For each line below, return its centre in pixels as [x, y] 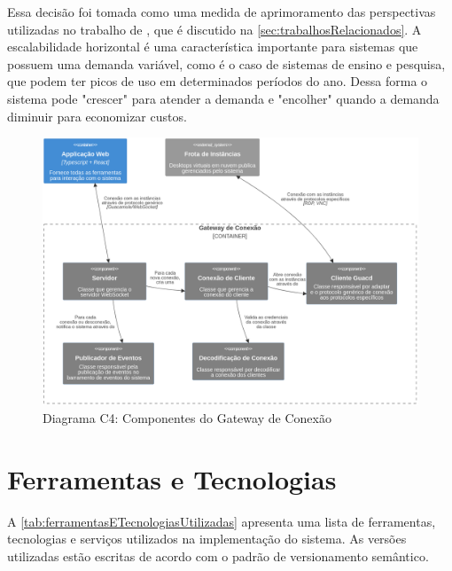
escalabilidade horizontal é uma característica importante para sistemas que [213, 47]
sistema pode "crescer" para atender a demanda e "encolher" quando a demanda [223, 98]
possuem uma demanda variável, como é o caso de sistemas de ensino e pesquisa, [226, 63]
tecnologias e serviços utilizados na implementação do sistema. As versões [207, 539]
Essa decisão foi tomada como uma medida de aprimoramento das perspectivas [222, 12]
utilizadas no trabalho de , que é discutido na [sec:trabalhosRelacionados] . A [214, 29]
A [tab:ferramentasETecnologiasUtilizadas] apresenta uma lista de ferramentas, [222, 521]
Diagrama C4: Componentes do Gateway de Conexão [187, 418]
